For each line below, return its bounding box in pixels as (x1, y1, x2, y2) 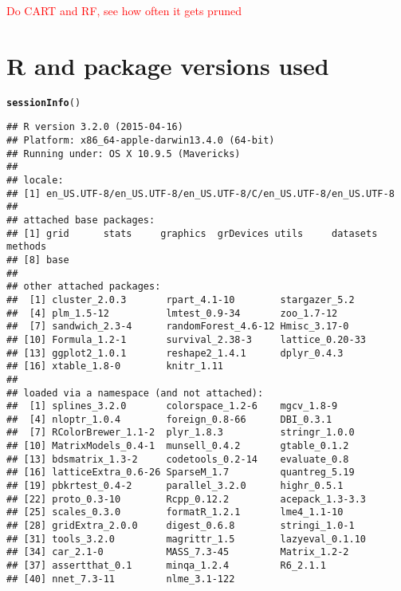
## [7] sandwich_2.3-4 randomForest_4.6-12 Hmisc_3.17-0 (6, 321, 349, 333)
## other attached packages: (6, 281, 161, 293)
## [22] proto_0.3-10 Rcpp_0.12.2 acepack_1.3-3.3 (6, 493, 367, 505)
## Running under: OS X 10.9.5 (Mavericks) (6, 148, 241, 160)
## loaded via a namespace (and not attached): (6, 387, 264, 399)
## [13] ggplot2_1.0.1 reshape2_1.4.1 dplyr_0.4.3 (6, 347, 344, 359)
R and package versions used (6, 49, 329, 81)
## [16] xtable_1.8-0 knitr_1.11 (6, 361, 224, 372)
